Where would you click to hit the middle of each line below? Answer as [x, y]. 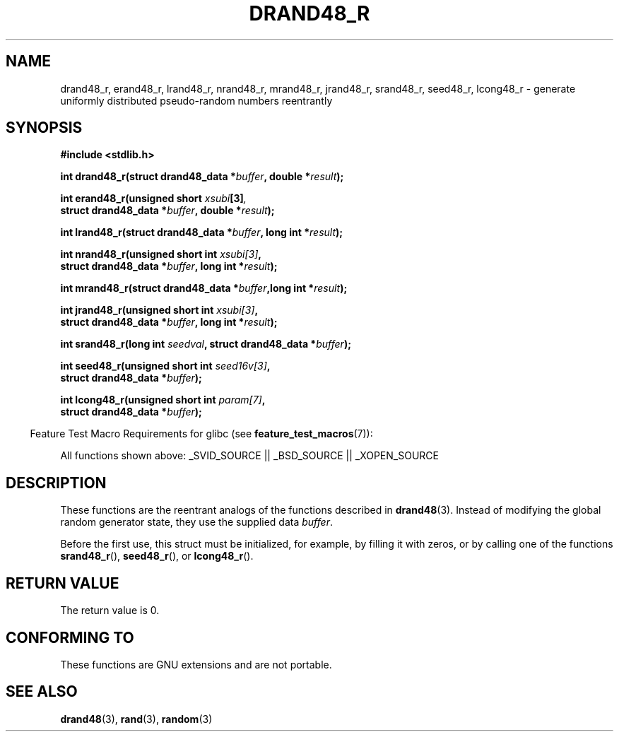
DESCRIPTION [56, 483]
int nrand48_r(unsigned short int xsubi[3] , [161, 254]
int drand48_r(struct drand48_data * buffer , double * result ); [202, 177]
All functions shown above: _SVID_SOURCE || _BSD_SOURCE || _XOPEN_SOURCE [249, 456]
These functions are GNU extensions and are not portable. [196, 664]
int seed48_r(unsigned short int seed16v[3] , [165, 366]
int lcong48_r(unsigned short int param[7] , [163, 400]
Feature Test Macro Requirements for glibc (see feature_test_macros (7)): [201, 434]
